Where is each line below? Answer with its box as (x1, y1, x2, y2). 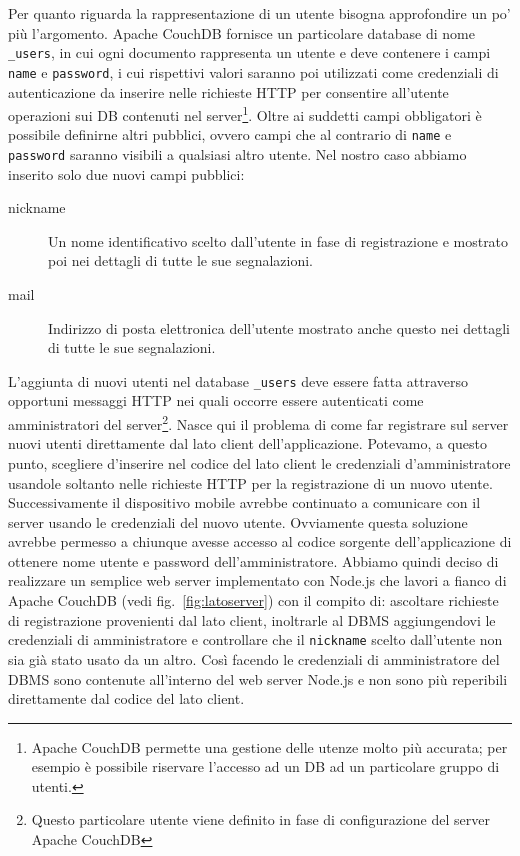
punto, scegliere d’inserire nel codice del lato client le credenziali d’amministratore (8, 452, 511, 473)
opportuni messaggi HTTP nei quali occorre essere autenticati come (8, 390, 424, 411)
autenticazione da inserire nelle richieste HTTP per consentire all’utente (8, 81, 449, 102)
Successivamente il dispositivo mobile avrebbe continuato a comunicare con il (8, 492, 481, 513)
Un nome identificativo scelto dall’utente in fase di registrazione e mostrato (48, 230, 509, 251)
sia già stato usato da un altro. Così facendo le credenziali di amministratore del (8, 648, 500, 669)
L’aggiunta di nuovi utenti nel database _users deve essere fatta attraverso (8, 370, 469, 391)
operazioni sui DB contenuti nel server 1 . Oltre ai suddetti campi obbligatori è (8, 102, 482, 125)
